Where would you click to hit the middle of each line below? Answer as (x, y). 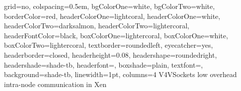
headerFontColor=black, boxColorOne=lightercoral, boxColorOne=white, (116, 35)
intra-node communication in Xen (55, 84)
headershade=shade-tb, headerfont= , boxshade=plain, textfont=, (104, 64)
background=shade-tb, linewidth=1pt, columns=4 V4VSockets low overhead (120, 74)
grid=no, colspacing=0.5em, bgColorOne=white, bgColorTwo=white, (110, 6)
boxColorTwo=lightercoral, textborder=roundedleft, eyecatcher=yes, (109, 45)
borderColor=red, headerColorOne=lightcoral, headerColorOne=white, (112, 16)
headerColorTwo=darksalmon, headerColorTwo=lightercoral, (97, 26)
